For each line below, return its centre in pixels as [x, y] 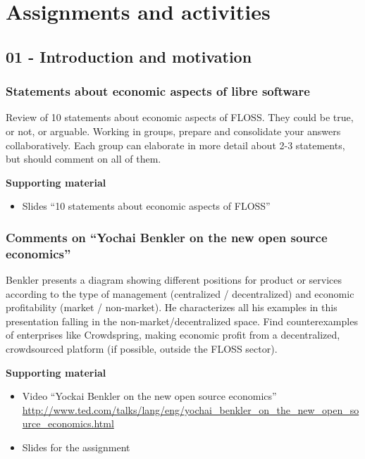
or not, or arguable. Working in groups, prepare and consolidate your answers [173, 131]
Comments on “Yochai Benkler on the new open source [167, 237]
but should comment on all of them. [83, 159]
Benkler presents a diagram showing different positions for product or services [174, 280]
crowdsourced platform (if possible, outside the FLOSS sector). [142, 349]
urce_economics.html [68, 423]
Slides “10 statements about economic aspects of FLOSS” [146, 206]
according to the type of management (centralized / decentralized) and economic [180, 293]
